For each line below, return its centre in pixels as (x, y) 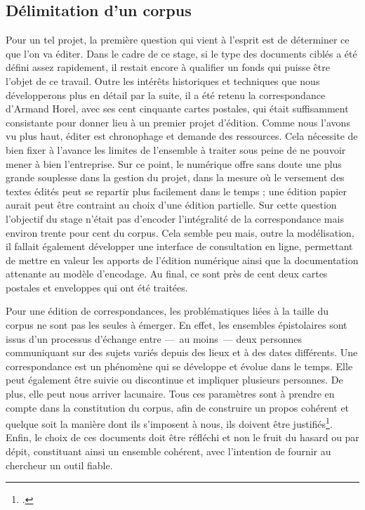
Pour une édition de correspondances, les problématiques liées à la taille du (167, 311)
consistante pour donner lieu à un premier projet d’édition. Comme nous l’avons (178, 122)
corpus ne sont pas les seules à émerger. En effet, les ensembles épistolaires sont (177, 325)
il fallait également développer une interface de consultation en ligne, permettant (179, 246)
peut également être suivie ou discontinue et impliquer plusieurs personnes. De (174, 380)
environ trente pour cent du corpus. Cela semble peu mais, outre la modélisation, (180, 232)
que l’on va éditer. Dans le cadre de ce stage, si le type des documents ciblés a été (181, 53)
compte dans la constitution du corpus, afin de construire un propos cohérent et (178, 407)
